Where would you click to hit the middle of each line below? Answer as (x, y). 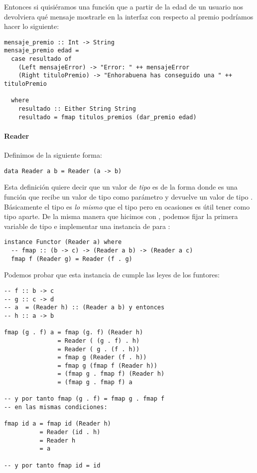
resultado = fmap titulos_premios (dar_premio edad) (107, 117)
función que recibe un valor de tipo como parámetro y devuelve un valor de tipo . (128, 196)
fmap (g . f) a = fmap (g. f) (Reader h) (74, 333)
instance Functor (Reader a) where (63, 242)
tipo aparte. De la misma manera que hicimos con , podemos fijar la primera (121, 216)
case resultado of (42, 59)
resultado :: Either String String (77, 109)
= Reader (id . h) (70, 432)
